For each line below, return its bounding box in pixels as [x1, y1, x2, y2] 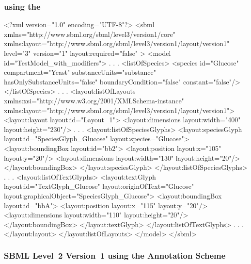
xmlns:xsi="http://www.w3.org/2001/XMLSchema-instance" [4, 95, 184, 105]
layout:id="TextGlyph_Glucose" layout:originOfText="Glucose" [4, 181, 194, 191]
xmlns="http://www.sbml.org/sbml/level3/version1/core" [4, 29, 175, 39]
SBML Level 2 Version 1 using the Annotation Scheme [4, 249, 226, 261]
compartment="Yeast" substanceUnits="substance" [4, 67, 156, 77]
